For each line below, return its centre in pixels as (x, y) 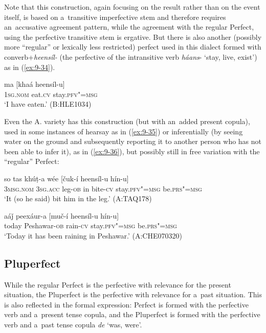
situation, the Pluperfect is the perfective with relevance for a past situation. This (133, 294)
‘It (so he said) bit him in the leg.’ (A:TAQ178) (78, 198)
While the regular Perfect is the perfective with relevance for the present (118, 284)
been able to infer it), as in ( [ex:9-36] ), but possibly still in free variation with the (132, 151)
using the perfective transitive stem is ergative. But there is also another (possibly (133, 37)
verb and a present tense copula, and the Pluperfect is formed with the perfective (132, 314)
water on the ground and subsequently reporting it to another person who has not (133, 141)
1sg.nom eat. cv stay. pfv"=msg (51, 94)
